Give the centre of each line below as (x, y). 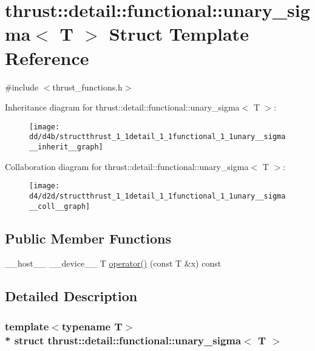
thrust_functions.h (87, 87)
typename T (92, 326)
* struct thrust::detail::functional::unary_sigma (123, 340)
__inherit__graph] (66, 147)
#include (22, 87)
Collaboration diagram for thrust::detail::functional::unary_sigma (127, 166)
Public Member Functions (88, 238)
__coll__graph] (60, 206)
